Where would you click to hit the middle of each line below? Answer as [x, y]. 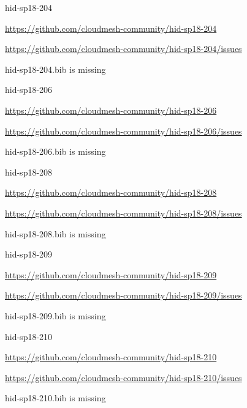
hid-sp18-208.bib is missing [55, 233]
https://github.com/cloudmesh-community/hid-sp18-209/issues [123, 295]
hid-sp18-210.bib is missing [55, 398]
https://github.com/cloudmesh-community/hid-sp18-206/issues [123, 131]
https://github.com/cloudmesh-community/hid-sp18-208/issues [123, 213]
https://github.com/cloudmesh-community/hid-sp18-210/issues [123, 377]
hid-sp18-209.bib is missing [55, 315]
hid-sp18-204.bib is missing [55, 69]
